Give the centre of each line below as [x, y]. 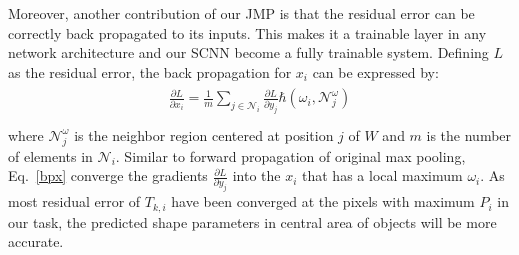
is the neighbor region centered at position [204, 134]
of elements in [50, 155]
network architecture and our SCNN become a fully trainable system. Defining [248, 52]
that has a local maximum [382, 175]
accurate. [36, 241]
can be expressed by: [375, 71]
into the [256, 175]
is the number [469, 134]
